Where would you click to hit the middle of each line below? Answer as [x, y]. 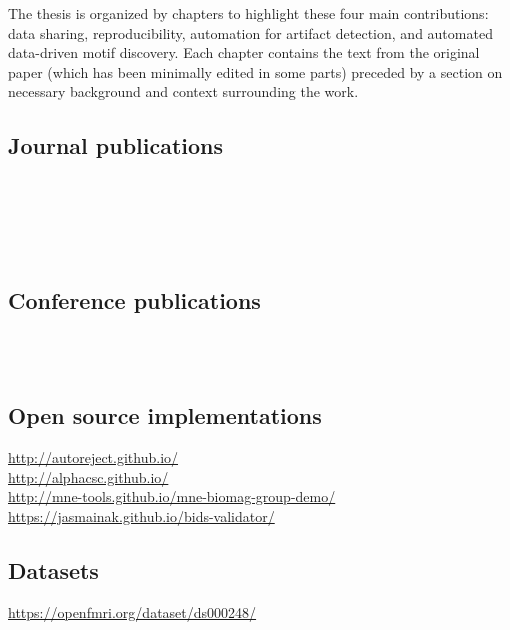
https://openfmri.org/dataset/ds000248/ [132, 611]
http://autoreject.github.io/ [93, 457]
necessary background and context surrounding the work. [183, 91]
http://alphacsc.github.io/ [88, 476]
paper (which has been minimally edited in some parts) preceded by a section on [255, 71]
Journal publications [116, 145]
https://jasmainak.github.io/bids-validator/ [141, 515]
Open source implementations [165, 415]
